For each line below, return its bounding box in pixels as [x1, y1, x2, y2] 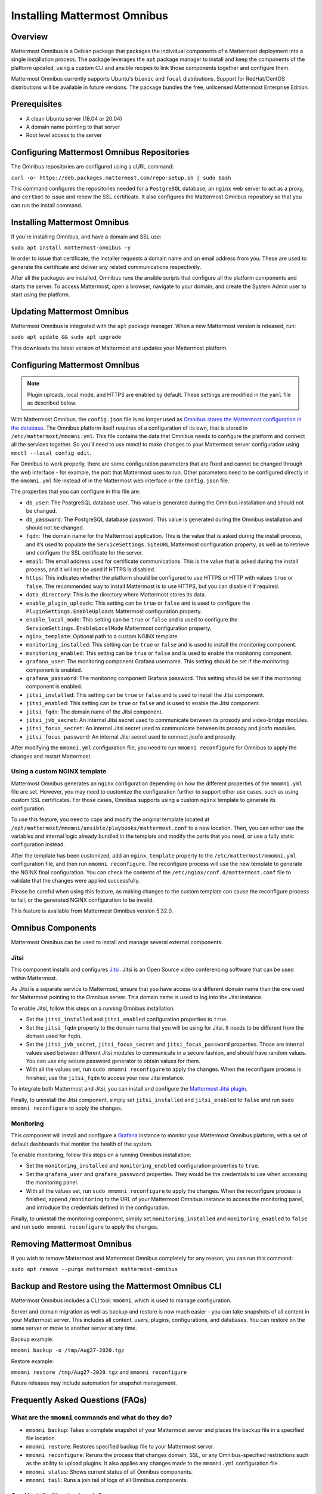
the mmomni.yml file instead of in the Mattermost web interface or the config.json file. [11, 477, 230, 484]
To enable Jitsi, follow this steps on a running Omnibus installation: [11, 1005, 175, 1012]
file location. [26, 1434, 57, 1441]
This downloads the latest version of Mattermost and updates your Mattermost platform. [11, 344, 228, 351]
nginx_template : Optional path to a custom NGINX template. [26, 633, 179, 640]
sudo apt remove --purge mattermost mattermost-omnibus [11, 1266, 178, 1273]
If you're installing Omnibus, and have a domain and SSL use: [11, 233, 162, 240]
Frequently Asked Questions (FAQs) [11, 1395, 147, 1406]
